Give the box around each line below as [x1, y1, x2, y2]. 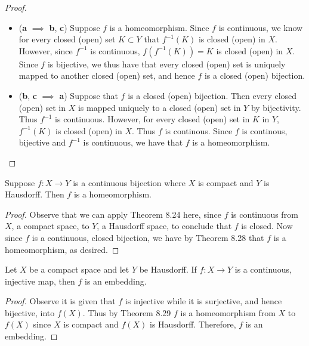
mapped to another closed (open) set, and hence [18, 69, 195, 82]
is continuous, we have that [83, 136, 183, 149]
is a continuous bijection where [73, 176, 186, 189]
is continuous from [231, 208, 298, 220]
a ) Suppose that [59, 89, 118, 101]
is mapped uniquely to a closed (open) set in [78, 101, 241, 113]
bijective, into [5, 306, 55, 319]
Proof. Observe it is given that [5, 295, 116, 307]
